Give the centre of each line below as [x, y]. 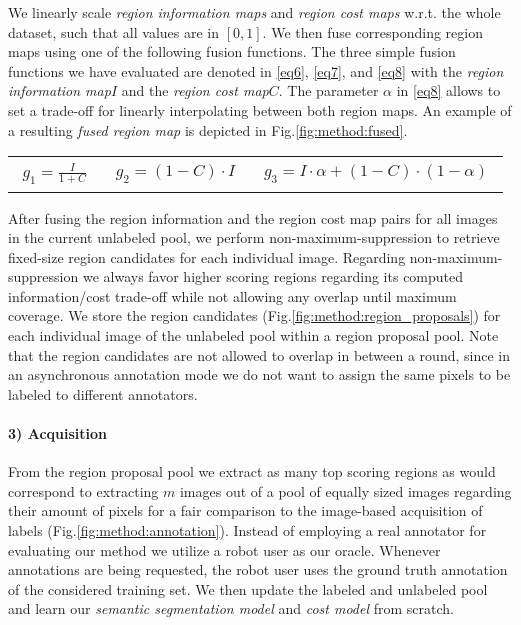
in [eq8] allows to [448, 90]
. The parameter [328, 90]
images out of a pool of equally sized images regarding [345, 490]
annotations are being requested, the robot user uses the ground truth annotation [258, 569]
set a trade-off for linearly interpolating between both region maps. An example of [260, 109]
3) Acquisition [57, 433]
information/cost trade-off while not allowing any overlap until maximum [232, 295]
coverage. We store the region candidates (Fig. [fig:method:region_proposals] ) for [254, 315]
